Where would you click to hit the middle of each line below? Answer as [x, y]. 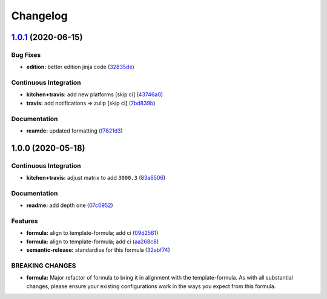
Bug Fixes [26, 54]
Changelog [39, 16]
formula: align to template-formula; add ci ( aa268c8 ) [93, 241]
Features [25, 221]
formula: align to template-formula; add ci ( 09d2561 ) [92, 233]
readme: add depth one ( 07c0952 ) [70, 205]
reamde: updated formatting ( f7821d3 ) [75, 131]
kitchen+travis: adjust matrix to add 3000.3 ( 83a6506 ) [96, 178]
